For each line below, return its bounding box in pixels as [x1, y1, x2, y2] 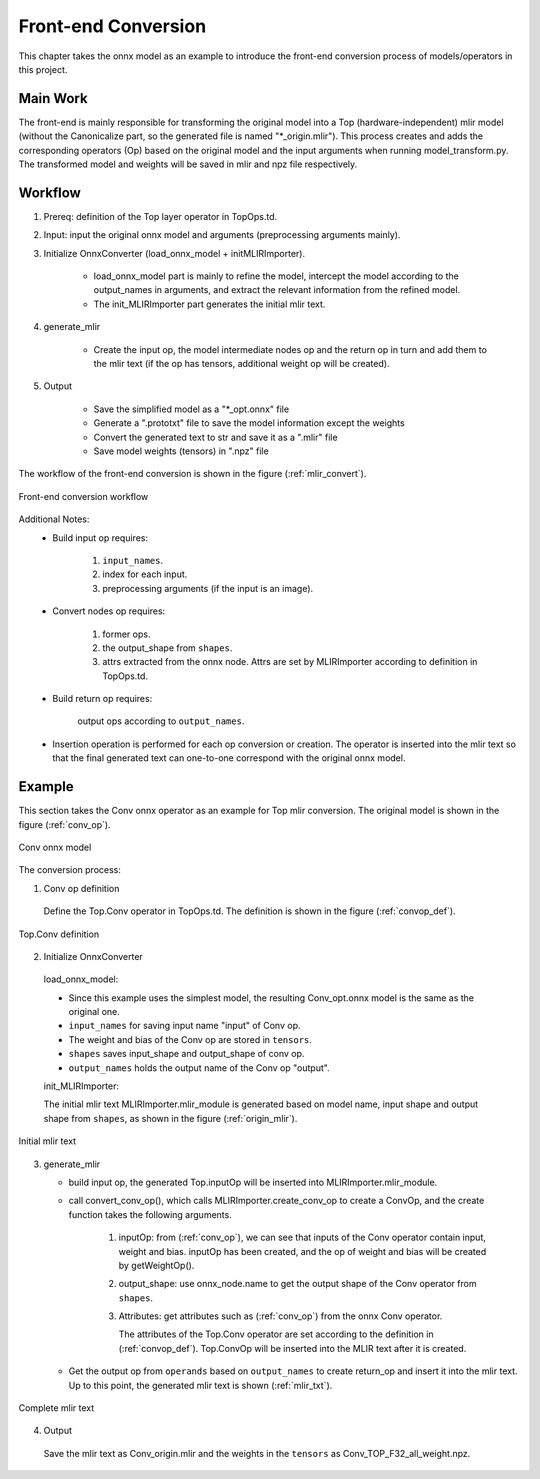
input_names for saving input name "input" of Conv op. [68, 1020, 301, 1032]
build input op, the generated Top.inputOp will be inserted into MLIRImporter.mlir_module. [68, 1176, 438, 1188]
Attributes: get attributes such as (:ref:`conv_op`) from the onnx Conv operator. [118, 1310, 443, 1322]
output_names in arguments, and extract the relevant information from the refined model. [93, 284, 461, 296]
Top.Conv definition [18, 928, 100, 940]
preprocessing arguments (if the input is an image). [102, 582, 314, 594]
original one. [68, 1006, 120, 1018]
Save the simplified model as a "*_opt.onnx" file [93, 403, 290, 415]
